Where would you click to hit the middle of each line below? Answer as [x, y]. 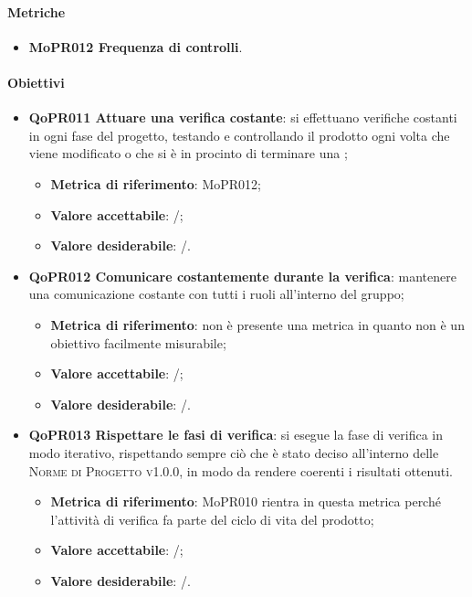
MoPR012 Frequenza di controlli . [136, 46]
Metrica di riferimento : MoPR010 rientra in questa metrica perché [246, 501]
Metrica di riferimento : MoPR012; [156, 183]
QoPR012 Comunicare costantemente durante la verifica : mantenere [242, 276]
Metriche [37, 11]
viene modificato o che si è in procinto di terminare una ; [188, 153]
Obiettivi [36, 82]
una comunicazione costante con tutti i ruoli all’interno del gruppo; [216, 294]
